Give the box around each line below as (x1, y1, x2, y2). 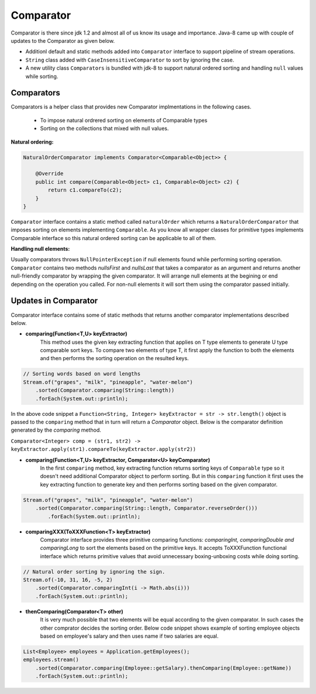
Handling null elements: (11, 245, 70, 252)
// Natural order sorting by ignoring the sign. (23, 568, 166, 575)
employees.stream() (23, 657, 79, 663)
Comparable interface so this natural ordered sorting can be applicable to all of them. (11, 234, 217, 241)
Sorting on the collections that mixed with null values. (40, 125, 169, 132)
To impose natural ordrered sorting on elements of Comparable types (40, 117, 208, 124)
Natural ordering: (11, 138, 54, 145)
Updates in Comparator (11, 296, 98, 306)
